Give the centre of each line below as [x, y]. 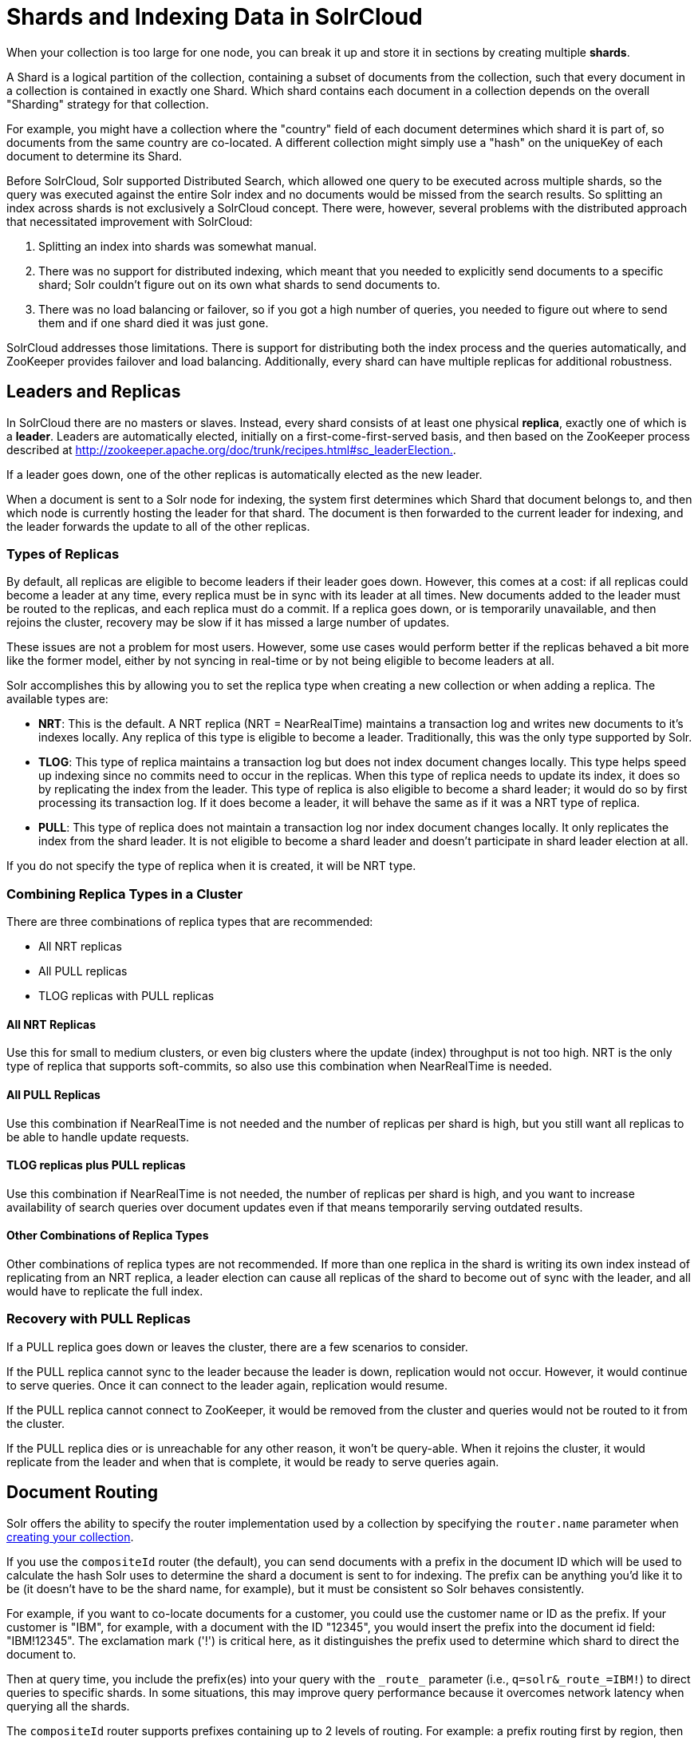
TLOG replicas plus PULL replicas [96, 1165]
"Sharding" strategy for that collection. [108, 104]
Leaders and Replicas [94, 392]
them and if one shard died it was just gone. [154, 322]
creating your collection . [70, 1536]
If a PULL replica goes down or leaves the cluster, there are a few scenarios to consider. [237, 1347]
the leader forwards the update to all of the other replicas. [158, 526]
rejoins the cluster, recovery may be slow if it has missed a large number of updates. [228, 623]
